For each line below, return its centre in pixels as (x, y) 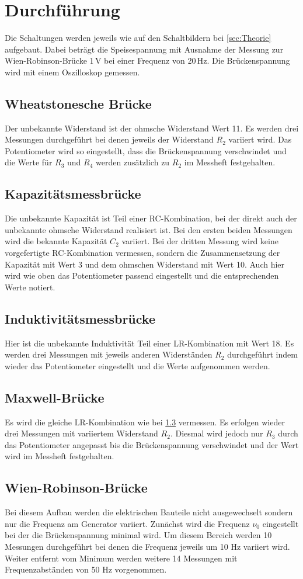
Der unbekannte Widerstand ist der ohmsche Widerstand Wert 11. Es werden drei (152, 128)
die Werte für (29, 162)
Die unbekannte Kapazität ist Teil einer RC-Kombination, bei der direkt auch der (151, 218)
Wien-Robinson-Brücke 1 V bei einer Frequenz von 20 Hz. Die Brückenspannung (147, 60)
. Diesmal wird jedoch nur (217, 433)
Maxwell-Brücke (55, 397)
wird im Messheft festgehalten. (60, 456)
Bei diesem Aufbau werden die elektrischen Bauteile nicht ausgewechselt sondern (149, 512)
